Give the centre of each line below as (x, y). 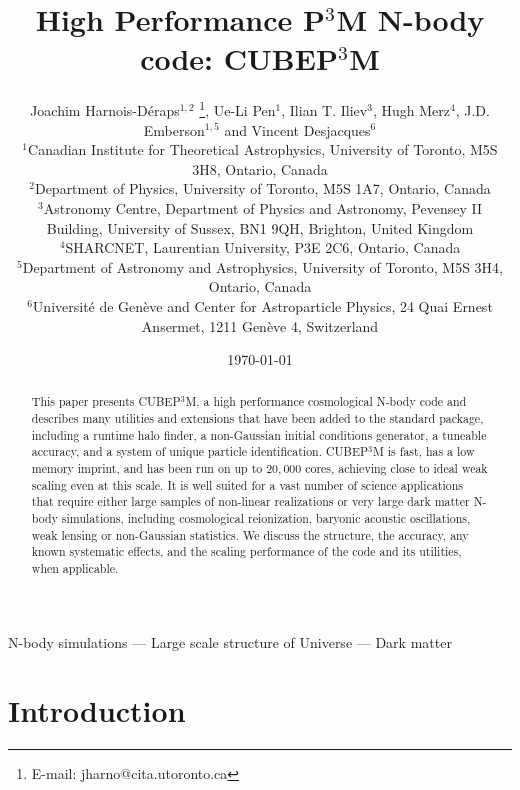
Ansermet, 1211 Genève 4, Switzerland (260, 325)
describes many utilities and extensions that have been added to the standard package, (257, 418)
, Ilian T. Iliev (324, 109)
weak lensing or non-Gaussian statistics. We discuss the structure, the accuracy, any (250, 534)
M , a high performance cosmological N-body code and (326, 401)
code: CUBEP (239, 58)
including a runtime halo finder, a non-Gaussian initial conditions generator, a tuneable (259, 434)
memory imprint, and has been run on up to (147, 468)
